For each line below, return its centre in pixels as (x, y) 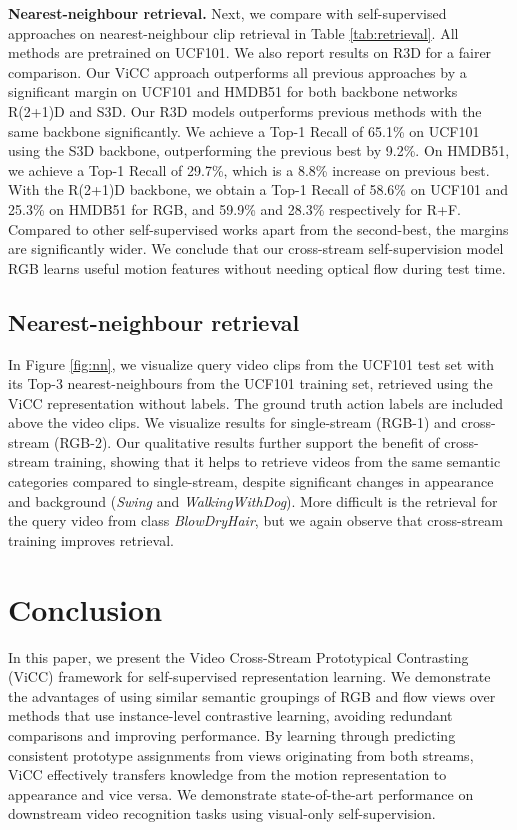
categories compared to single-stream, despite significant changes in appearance (251, 481)
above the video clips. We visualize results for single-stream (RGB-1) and (232, 422)
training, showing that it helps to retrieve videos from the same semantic (277, 461)
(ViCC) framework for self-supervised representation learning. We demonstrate (249, 676)
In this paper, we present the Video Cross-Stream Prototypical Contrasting (238, 656)
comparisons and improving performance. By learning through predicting (232, 734)
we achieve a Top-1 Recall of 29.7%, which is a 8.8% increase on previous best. (249, 169)
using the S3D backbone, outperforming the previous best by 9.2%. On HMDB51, (259, 150)
